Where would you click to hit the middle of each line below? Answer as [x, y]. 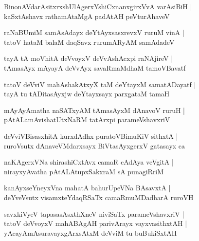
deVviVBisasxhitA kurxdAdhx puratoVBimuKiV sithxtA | [91, 136]
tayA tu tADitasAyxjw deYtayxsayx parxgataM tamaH [87, 94]
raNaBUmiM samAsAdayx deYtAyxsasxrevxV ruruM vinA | [94, 32]
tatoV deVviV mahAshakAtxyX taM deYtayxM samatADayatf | [100, 84]
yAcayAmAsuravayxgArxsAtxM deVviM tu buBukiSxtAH [90, 232]
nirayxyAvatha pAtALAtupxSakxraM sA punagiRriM [84, 171]
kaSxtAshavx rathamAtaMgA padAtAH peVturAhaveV [87, 16]
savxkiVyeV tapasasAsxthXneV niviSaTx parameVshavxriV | [94, 213]
